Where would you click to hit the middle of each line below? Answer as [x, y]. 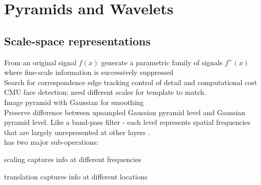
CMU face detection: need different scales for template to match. [105, 92]
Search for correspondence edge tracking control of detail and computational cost [131, 82]
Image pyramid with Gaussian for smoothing [74, 102]
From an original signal [40, 62]
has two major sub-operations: [51, 142]
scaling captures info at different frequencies [73, 159]
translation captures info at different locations [76, 176]
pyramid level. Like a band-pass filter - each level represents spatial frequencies [127, 122]
